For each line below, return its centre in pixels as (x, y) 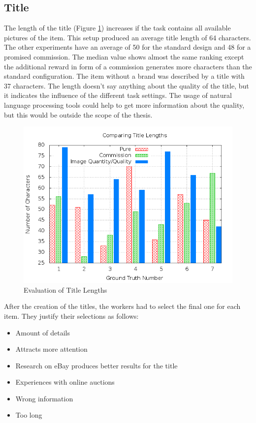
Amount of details (43, 332)
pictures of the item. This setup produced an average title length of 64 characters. (128, 37)
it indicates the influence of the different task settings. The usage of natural (118, 95)
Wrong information (44, 398)
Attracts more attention (51, 349)
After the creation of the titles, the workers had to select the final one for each (122, 306)
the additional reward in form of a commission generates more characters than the (128, 66)
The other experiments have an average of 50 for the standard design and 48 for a (128, 47)
